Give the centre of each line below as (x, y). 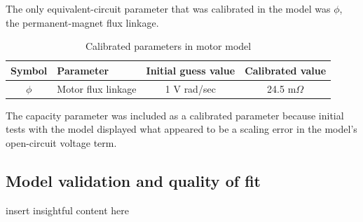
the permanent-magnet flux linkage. (82, 22)
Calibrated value (286, 70)
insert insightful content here (68, 210)
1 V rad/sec (190, 88)
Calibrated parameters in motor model (168, 46)
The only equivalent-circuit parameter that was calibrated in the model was (168, 8)
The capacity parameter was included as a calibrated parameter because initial (175, 115)
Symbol (29, 70)
